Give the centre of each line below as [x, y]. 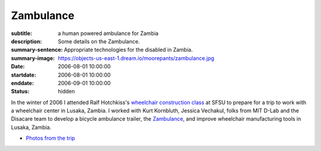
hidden [67, 92]
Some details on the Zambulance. [99, 41]
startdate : [24, 75]
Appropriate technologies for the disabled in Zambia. [128, 50]
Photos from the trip [51, 138]
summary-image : [33, 58]
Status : [20, 92]
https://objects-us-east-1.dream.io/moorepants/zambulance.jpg [136, 58]
